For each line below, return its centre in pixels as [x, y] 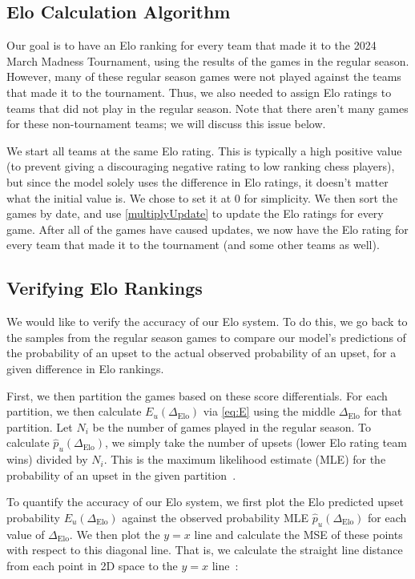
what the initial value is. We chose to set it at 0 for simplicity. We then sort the [202, 197]
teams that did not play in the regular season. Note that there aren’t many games [207, 108]
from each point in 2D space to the [92, 565]
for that [383, 411]
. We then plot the [115, 534]
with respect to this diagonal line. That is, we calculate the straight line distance [205, 550]
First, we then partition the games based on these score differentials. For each [197, 395]
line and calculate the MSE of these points [298, 534]
